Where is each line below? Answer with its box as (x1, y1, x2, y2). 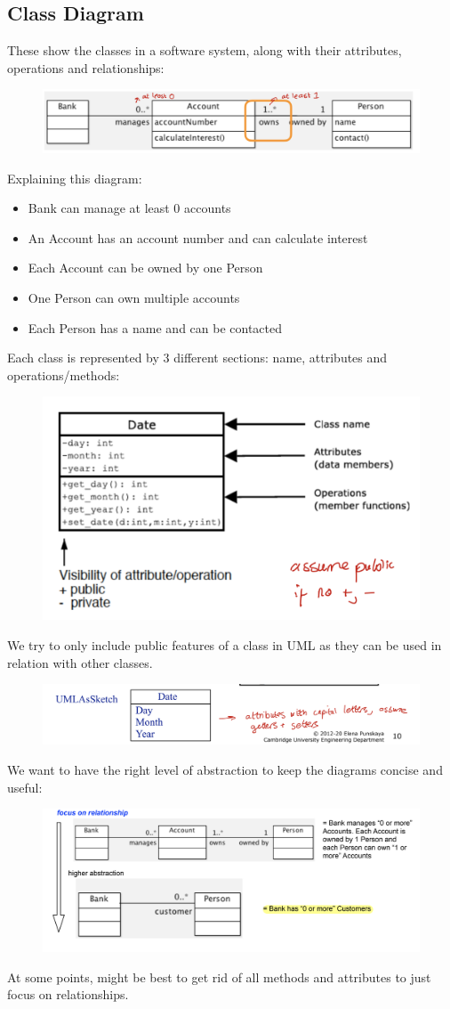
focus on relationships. (7, 985, 129, 1004)
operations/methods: (7, 365, 120, 384)
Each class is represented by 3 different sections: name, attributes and (7, 348, 388, 367)
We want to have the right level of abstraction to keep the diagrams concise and (7, 761, 443, 779)
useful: (7, 777, 43, 796)
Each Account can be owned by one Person (28, 258, 263, 277)
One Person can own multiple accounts (28, 288, 240, 306)
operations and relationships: (7, 58, 165, 77)
